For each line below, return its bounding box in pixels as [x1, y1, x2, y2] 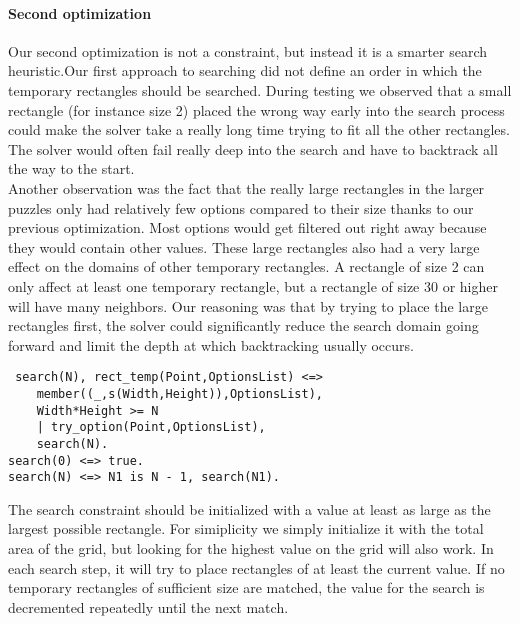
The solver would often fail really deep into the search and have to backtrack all [8, 138, 498, 159]
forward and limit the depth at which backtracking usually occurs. [8, 334, 414, 355]
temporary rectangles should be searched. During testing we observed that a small [8, 79, 512, 100]
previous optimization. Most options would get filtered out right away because [8, 217, 487, 238]
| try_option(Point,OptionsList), [36, 420, 266, 435]
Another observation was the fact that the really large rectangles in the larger [8, 177, 485, 198]
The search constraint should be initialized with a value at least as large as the [8, 498, 491, 519]
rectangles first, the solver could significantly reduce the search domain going [8, 315, 479, 336]
